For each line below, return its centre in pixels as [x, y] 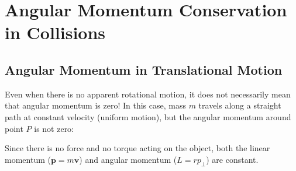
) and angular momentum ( [128, 159]
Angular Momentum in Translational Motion [144, 69]
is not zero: [54, 128]
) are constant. [232, 159]
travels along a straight [240, 105]
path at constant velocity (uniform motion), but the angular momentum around [148, 116]
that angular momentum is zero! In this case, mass [95, 105]
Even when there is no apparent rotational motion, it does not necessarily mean [148, 94]
